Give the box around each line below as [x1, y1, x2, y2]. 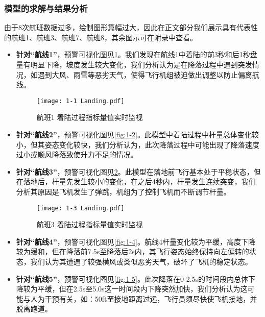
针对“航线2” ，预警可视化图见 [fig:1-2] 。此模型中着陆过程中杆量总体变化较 [16, 129, 259, 140]
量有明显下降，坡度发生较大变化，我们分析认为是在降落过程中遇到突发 [16, 59, 252, 69]
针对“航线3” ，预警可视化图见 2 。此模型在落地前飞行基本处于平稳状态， [16, 166, 254, 177]
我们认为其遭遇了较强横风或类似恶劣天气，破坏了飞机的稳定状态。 [30, 256, 252, 267]
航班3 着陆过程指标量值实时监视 [36, 219, 143, 230]
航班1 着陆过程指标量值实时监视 [36, 112, 143, 123]
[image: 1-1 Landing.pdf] [36, 97, 125, 105]
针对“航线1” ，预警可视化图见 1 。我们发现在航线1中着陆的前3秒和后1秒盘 [16, 49, 257, 60]
